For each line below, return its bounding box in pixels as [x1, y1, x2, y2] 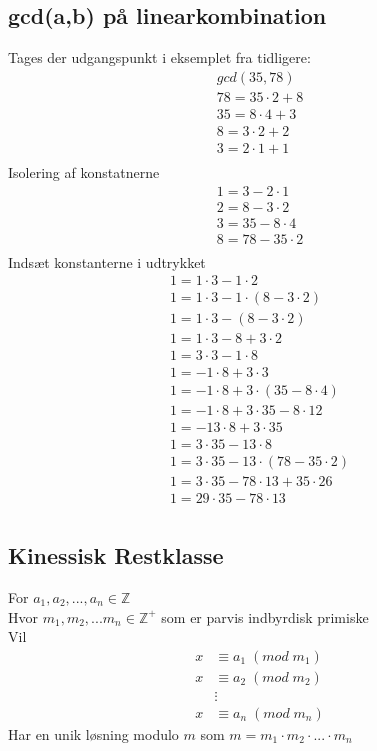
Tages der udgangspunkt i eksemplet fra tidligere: [8, 47, 311, 68]
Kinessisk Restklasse [8, 540, 224, 571]
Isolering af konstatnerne [8, 161, 160, 182]
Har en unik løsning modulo [8, 723, 179, 744]
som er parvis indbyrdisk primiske [161, 606, 369, 627]
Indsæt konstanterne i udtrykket [8, 251, 206, 272]
